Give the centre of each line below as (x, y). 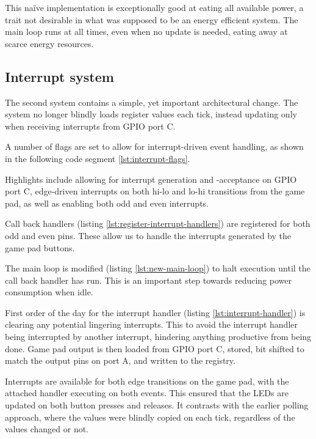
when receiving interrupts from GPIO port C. (90, 126)
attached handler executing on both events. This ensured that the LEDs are (147, 393)
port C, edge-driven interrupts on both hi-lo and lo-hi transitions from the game (155, 191)
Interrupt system (59, 76)
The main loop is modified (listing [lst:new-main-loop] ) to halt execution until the (158, 268)
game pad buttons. (40, 247)
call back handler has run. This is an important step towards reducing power (149, 280)
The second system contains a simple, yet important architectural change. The (152, 102)
